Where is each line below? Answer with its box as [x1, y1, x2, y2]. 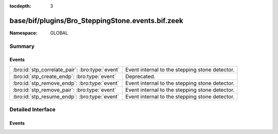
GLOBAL [50, 30, 68, 36]
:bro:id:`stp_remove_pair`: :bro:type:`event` [12, 86, 116, 93]
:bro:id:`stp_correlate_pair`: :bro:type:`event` [12, 66, 120, 73]
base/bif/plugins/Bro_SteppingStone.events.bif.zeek [9, 16, 184, 25]
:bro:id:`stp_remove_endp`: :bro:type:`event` [12, 80, 119, 87]
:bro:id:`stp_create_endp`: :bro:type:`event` [12, 72, 116, 80]
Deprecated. [125, 72, 155, 80]
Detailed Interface [9, 106, 56, 113]
